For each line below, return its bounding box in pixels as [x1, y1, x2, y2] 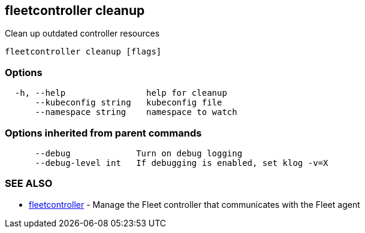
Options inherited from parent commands [5, 126, 202, 139]
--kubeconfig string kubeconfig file [35, 98, 222, 108]
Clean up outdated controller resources [5, 28, 160, 39]
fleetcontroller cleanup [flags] [5, 47, 162, 57]
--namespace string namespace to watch [35, 107, 237, 117]
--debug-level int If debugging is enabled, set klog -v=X [35, 158, 328, 168]
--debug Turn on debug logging [35, 148, 243, 158]
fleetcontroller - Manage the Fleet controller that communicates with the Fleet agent [29, 199, 360, 210]
